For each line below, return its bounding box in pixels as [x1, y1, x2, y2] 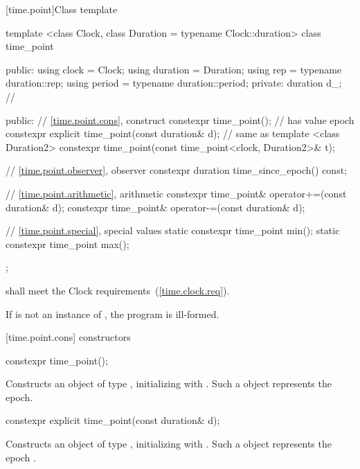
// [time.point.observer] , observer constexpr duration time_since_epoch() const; [6, 163, 347, 177]
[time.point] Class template [6, 2, 118, 16]
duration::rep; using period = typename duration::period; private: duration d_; [6, 76, 342, 90]
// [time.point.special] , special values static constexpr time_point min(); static [6, 223, 340, 238]
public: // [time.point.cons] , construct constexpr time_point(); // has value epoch [6, 112, 354, 127]
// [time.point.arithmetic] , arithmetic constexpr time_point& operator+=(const [6, 186, 347, 200]
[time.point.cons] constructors [6, 330, 131, 344]
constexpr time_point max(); [6, 236, 129, 251]
